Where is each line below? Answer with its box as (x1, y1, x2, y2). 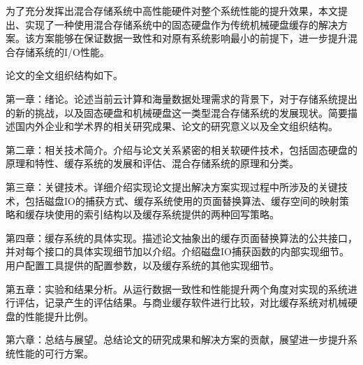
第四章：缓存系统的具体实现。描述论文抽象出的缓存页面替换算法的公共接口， (6, 230, 357, 245)
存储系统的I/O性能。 (15, 44, 110, 59)
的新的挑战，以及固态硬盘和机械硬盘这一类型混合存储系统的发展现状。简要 (6, 105, 348, 120)
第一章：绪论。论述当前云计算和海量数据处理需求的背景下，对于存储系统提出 (6, 91, 357, 106)
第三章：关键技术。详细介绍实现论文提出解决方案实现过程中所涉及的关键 (6, 179, 338, 194)
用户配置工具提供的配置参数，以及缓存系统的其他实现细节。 (6, 257, 279, 272)
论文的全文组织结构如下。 (6, 68, 123, 83)
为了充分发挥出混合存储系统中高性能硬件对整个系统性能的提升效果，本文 (6, 3, 338, 17)
